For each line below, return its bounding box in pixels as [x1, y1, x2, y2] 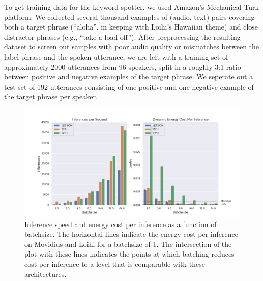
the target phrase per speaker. [4, 91, 98, 102]
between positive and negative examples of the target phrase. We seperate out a [4, 71, 253, 82]
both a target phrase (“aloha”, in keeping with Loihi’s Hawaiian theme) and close [4, 21, 258, 32]
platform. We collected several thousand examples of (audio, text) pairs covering [4, 11, 255, 22]
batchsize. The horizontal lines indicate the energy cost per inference [24, 229, 238, 239]
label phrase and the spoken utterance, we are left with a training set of [4, 51, 228, 62]
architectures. [24, 268, 67, 279]
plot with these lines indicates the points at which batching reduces [24, 248, 235, 259]
